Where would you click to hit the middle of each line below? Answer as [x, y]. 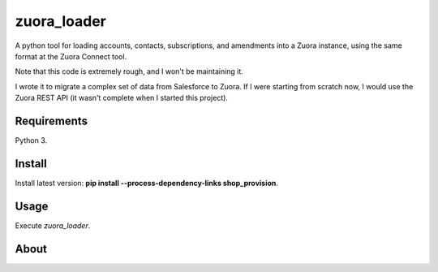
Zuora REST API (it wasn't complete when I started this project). [122, 98]
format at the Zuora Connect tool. [71, 56]
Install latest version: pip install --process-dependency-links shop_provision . [147, 183]
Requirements [52, 121]
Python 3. [31, 140]
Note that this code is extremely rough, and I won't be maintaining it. [129, 71]
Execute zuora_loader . [53, 225]
